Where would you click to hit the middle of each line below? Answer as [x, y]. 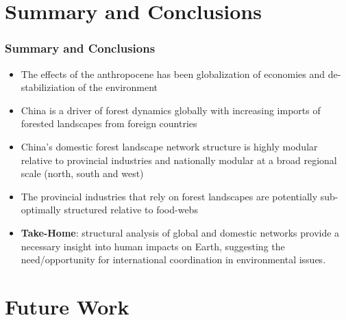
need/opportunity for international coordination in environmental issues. [173, 259]
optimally [41, 210]
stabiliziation [48, 87]
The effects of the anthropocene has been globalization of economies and [173, 74]
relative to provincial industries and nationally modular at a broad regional [179, 160]
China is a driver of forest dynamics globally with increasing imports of [171, 110]
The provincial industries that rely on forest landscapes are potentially [169, 196]
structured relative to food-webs [131, 210]
